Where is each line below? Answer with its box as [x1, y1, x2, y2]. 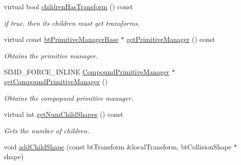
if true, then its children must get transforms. [4, 18, 140, 28]
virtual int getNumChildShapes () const [4, 109, 123, 119]
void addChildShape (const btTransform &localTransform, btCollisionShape [4, 142, 232, 152]
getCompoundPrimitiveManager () [4, 76, 108, 86]
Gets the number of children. [4, 125, 89, 135]
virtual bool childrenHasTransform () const [4, 1, 133, 11]
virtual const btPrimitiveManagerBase [4, 34, 119, 44]
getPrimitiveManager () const [126, 34, 215, 44]
